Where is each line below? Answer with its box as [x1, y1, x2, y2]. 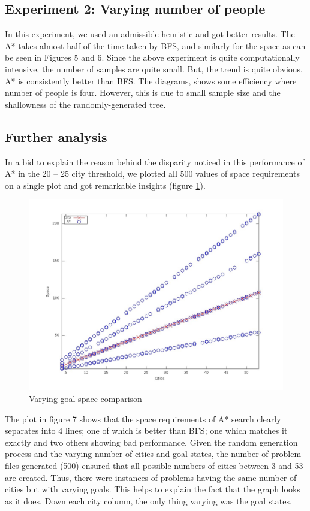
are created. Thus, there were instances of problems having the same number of [5, 471, 297, 483]
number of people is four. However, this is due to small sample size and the [5, 86, 281, 99]
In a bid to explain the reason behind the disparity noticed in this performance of [5, 155, 305, 168]
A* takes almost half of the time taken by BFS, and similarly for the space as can [5, 39, 306, 52]
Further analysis [5, 127, 107, 146]
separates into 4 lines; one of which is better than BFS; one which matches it [5, 424, 288, 437]
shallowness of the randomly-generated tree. [5, 98, 166, 110]
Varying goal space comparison [29, 392, 142, 404]
